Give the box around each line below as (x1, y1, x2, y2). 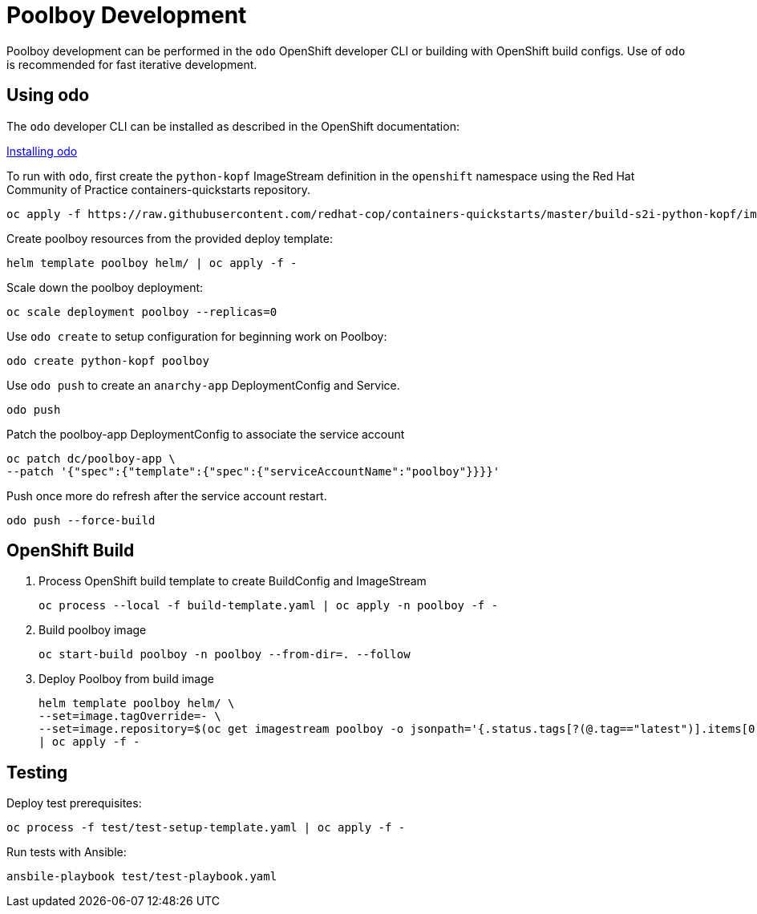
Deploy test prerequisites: (6, 796, 142, 811)
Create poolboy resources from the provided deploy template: (6, 231, 333, 245)
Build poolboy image (38, 623, 147, 637)
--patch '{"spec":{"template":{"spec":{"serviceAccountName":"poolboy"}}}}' (6, 464, 500, 478)
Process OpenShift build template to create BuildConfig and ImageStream (38, 574, 427, 588)
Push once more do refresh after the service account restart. (6, 488, 327, 503)
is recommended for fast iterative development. (6, 57, 257, 71)
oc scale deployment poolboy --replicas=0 (6, 305, 277, 318)
